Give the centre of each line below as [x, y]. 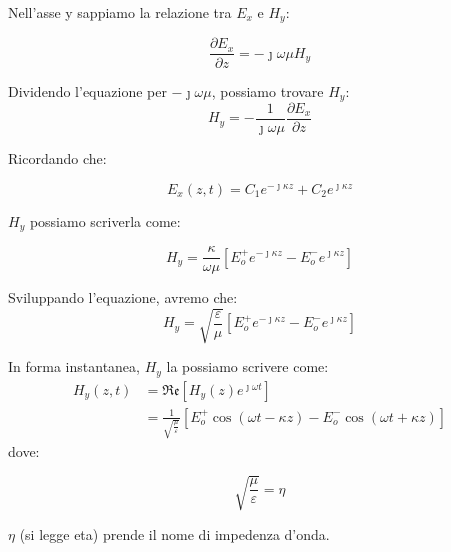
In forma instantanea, [74, 366]
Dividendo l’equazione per [87, 90]
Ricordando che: [57, 158]
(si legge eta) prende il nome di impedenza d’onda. [174, 533]
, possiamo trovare [267, 90]
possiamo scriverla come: [105, 220]
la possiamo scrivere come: [247, 366]
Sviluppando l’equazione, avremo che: [123, 297]
